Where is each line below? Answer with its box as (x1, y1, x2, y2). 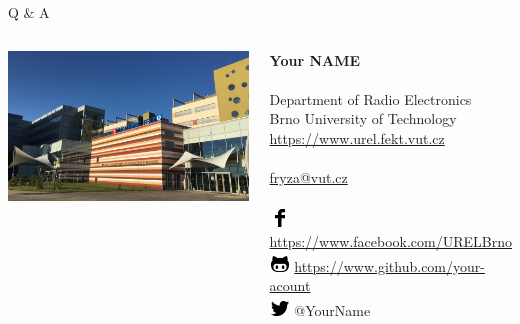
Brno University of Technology (269, 108, 457, 129)
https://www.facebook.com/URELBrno (269, 230, 512, 251)
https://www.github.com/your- (294, 255, 485, 276)
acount (269, 275, 311, 296)
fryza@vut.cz (269, 167, 348, 188)
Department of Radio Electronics (269, 88, 472, 109)
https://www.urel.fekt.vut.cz (269, 127, 445, 148)
